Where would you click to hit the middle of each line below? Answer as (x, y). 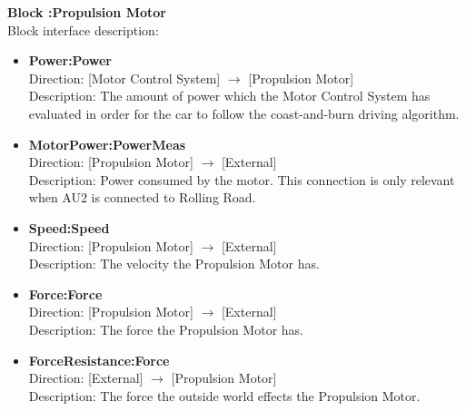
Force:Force (65, 294)
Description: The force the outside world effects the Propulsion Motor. (224, 395)
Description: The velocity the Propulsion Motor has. (174, 264)
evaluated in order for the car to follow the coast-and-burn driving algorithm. (244, 113)
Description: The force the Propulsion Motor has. (166, 329)
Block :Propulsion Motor (87, 12)
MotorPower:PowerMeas (107, 144)
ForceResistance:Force (99, 360)
